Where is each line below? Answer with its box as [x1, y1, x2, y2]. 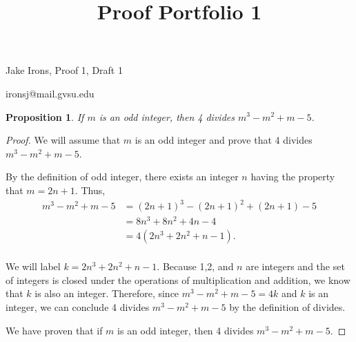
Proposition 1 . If [6, 109, 84, 124]
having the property [250, 169, 335, 184]
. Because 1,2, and [157, 259, 234, 274]
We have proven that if [6, 323, 103, 337]
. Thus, [75, 182, 106, 197]
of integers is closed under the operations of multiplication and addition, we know [6, 272, 350, 287]
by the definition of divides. [229, 300, 346, 314]
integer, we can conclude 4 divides [6, 300, 150, 314]
